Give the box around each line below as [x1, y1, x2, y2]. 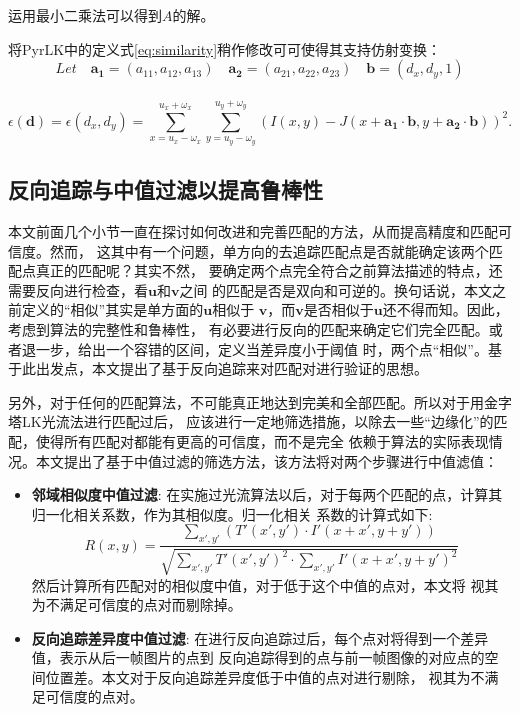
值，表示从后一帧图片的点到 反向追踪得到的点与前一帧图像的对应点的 [31, 647, 485, 668]
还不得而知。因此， [382, 299, 509, 320]
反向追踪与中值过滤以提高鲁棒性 [8, 174, 323, 205]
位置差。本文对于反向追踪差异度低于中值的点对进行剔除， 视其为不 [45, 666, 485, 687]
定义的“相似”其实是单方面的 [21, 299, 204, 320]
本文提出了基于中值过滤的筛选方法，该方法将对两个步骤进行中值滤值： [35, 450, 498, 471]
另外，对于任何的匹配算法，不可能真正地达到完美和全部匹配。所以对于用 [8, 391, 484, 412]
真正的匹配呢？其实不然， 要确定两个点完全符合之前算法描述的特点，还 [35, 260, 503, 281]
